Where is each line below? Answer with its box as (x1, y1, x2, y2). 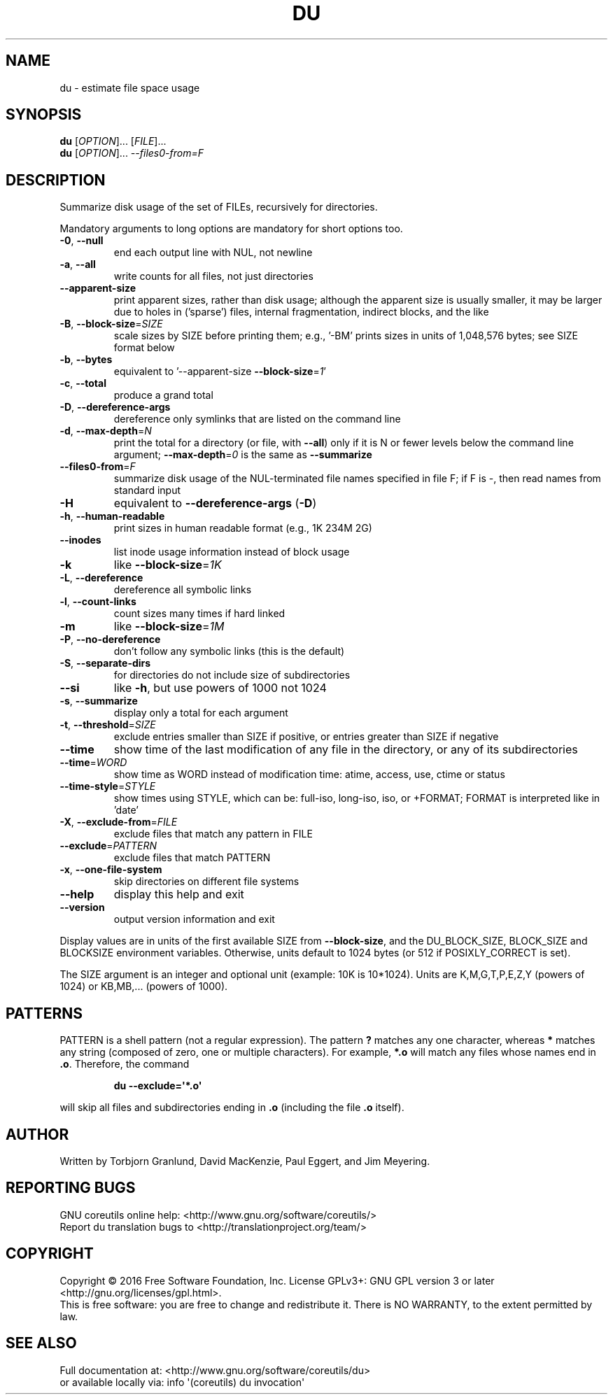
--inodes (59, 534, 101, 546)
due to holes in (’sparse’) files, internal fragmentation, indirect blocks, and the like (113, 306, 489, 318)
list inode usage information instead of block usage (113, 546, 350, 558)
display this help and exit (113, 887, 244, 902)
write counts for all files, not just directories (113, 270, 313, 283)
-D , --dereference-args (59, 401, 171, 413)
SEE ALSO (6, 1334, 77, 1352)
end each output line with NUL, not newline (113, 246, 313, 259)
